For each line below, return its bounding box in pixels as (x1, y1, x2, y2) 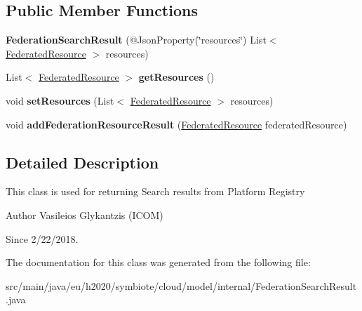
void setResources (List (6, 93, 114, 107)
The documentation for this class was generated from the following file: (6, 255, 311, 270)
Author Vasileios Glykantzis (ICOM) (6, 207, 163, 222)
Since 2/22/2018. (6, 231, 79, 246)
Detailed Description (6, 151, 159, 173)
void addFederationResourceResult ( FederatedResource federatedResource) (6, 117, 347, 131)
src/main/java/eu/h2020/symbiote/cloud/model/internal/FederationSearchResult (6, 278, 357, 293)
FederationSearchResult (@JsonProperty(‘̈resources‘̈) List (6, 32, 267, 47)
